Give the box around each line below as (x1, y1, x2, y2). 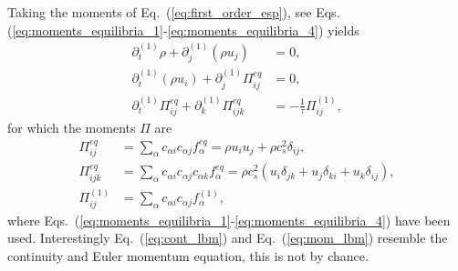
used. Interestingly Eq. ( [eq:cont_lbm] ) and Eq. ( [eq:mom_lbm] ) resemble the (7, 228, 448, 247)
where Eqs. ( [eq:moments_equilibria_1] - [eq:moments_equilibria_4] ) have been (7, 210, 451, 229)
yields (328, 20, 359, 39)
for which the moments (7, 117, 136, 136)
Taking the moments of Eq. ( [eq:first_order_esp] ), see (7, 3, 312, 21)
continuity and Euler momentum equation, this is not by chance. (7, 246, 369, 266)
